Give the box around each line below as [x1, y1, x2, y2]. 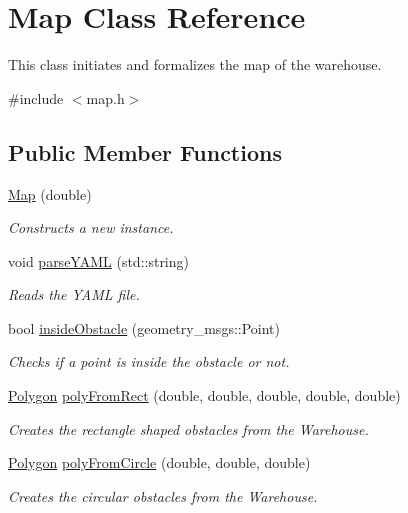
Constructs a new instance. [8, 217, 174, 238]
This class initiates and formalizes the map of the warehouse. [8, 54, 382, 75]
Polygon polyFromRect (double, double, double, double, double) [8, 385, 401, 406]
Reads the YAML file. [8, 284, 140, 305]
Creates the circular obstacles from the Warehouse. [8, 485, 318, 506]
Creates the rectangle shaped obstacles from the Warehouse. [8, 418, 369, 439]
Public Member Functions [8, 136, 282, 167]
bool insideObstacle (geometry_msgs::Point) [8, 317, 280, 338]
